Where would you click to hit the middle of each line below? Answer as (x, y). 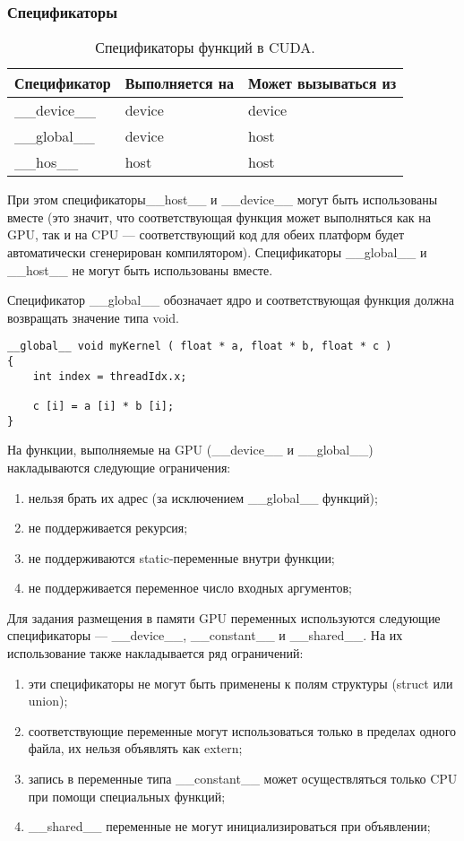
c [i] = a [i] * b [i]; (103, 406)
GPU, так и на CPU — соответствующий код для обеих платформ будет (206, 234)
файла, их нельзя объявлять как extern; (135, 748)
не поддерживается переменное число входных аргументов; (190, 588)
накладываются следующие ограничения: (119, 467)
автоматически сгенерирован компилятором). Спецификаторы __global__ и (217, 252)
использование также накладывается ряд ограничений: (155, 653)
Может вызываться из (322, 83)
